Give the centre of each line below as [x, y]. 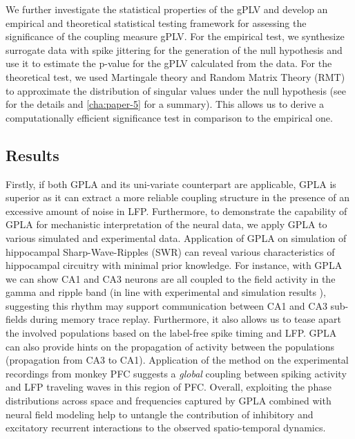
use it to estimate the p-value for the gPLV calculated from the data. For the [169, 63]
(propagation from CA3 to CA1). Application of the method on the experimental [177, 360]
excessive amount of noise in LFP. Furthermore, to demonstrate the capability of [176, 211]
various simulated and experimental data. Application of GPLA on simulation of [176, 237]
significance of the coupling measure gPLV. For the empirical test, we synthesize [175, 36]
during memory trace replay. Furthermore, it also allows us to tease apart [185, 319]
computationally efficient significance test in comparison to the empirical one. [169, 117]
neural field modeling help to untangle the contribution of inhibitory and [160, 414]
